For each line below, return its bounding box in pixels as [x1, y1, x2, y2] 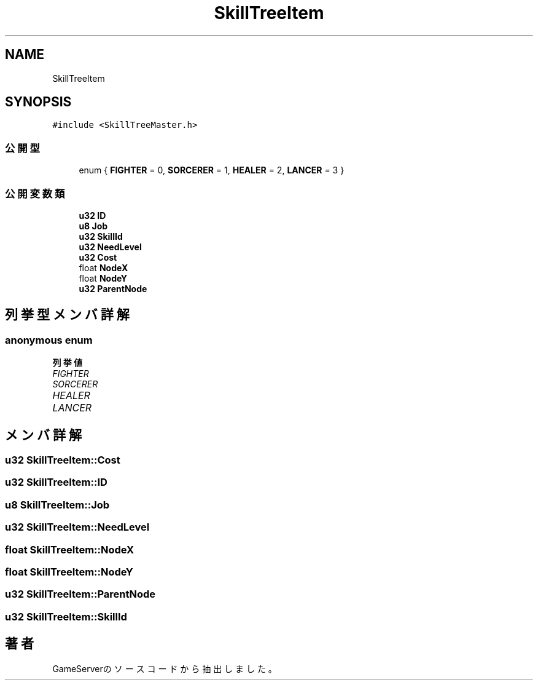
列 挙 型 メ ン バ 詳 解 [5, 307, 130, 323]
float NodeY [79, 272, 127, 283]
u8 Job [79, 220, 108, 231]
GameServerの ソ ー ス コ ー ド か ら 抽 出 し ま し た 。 [52, 663, 277, 675]
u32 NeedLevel [79, 241, 142, 252]
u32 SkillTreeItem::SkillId [5, 610, 127, 623]
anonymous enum [5, 333, 93, 346]
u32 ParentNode [79, 283, 147, 294]
